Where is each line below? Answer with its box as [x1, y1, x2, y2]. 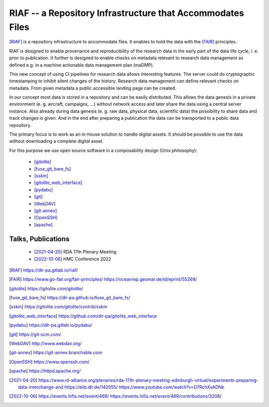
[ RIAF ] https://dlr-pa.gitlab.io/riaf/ [9, 267, 78, 273]
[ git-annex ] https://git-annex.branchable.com [9, 350, 102, 356]
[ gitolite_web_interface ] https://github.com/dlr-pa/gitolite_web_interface [9, 313, 157, 319]
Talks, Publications [9, 234, 70, 243]
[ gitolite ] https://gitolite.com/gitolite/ [9, 285, 83, 291]
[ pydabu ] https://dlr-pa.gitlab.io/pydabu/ [9, 322, 92, 328]
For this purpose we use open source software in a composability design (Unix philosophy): [9, 147, 198, 153]
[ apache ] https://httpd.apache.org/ [9, 368, 81, 374]
